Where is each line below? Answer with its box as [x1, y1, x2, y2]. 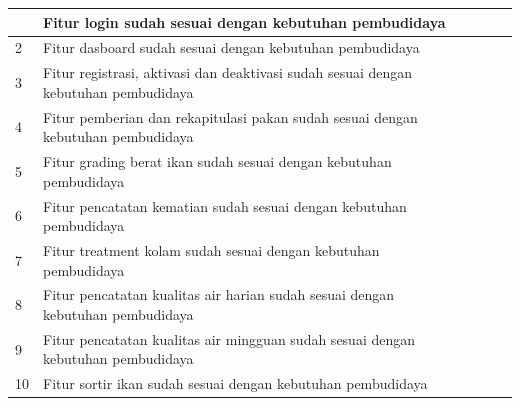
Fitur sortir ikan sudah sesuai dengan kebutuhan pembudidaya [43, 373, 428, 394]
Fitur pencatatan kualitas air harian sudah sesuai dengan [43, 284, 395, 305]
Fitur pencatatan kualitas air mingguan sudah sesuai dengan [43, 328, 416, 349]
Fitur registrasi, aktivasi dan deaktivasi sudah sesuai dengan [43, 62, 413, 83]
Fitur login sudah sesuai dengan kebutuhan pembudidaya [43, 11, 446, 32]
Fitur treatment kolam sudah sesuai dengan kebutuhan [43, 239, 380, 260]
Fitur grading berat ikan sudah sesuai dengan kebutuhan [43, 151, 392, 172]
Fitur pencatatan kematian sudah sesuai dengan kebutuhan [43, 195, 407, 216]
